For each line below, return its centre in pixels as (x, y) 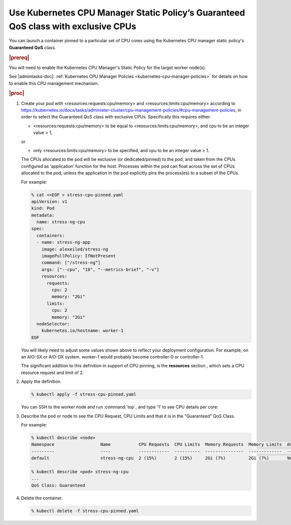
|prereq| (19, 57)
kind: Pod (43, 208)
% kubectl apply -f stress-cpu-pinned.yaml (84, 394)
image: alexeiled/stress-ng (75, 249)
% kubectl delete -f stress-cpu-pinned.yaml (85, 511)
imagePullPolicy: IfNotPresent (79, 256)
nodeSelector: (53, 324)
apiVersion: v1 (49, 201)
